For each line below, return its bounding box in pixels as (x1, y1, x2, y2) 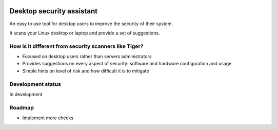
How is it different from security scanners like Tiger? (9, 43, 144, 50)
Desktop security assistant (9, 7, 97, 15)
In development (9, 91, 43, 97)
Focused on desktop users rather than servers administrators (22, 53, 152, 60)
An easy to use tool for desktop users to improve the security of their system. (9, 21, 173, 27)
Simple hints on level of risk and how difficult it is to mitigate (22, 67, 149, 74)
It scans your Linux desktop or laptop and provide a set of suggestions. (9, 30, 160, 36)
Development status (9, 80, 62, 87)
